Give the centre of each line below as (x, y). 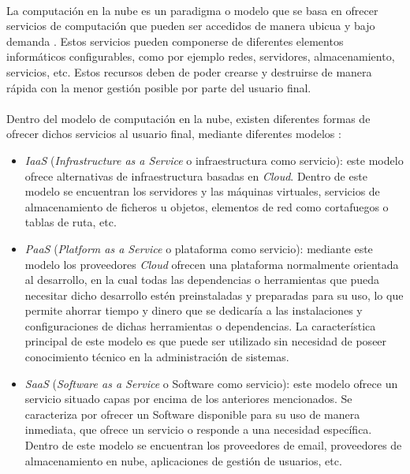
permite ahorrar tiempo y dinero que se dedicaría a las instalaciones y (194, 310)
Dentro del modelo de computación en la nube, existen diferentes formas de (188, 118)
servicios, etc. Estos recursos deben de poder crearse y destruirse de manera (189, 71)
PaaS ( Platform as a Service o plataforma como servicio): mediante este (199, 248)
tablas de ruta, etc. (71, 222)
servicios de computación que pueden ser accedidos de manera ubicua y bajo (191, 26)
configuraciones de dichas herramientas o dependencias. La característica (200, 325)
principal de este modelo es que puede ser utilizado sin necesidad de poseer (206, 341)
